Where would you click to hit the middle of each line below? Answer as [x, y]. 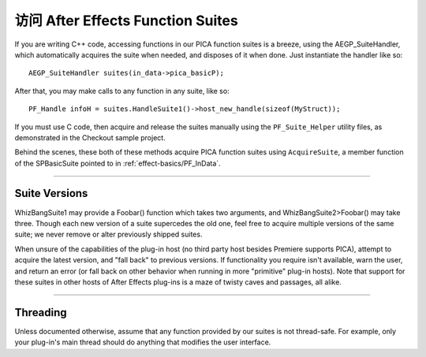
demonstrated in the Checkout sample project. [90, 137]
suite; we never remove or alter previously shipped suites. [108, 234]
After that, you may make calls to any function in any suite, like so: [122, 91]
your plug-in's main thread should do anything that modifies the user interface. [143, 342]
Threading [41, 312]
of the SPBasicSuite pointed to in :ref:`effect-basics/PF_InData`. [118, 163]
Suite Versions [51, 193]
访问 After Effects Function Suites [126, 20]
